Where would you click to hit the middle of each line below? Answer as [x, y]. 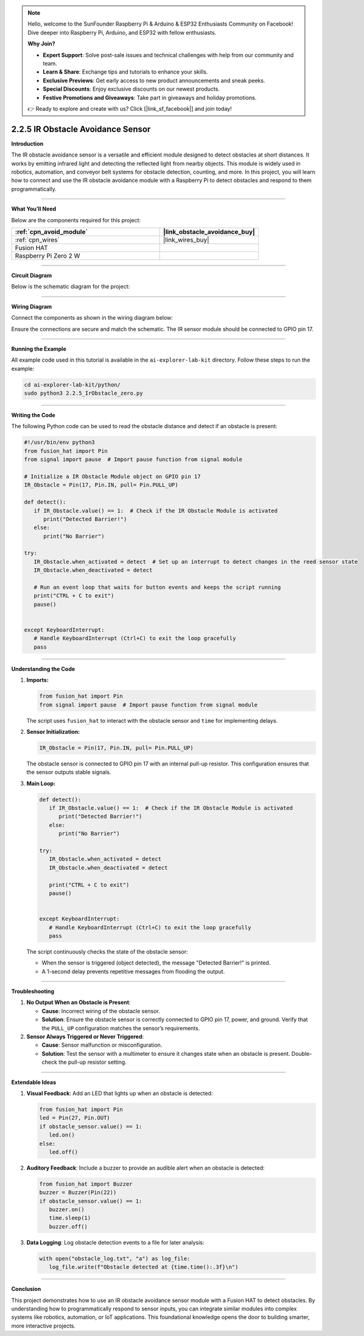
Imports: [37, 680]
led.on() [62, 1135]
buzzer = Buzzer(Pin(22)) [78, 1193]
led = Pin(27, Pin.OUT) [75, 1118]
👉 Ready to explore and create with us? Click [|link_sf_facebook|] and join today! [130, 108]
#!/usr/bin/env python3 [60, 442]
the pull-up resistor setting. [93, 1062]
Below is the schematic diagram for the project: [71, 287]
